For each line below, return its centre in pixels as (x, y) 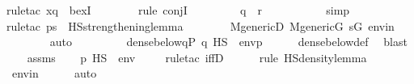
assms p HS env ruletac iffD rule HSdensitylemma (197, 57)
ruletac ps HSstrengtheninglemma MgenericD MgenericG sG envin (201, 25)
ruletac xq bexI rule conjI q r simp (178, 10)
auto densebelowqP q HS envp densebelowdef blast (228, 42)
